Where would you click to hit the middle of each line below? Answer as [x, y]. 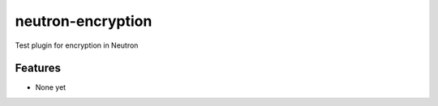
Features [38, 68]
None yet [51, 87]
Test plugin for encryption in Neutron [77, 45]
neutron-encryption [84, 21]
